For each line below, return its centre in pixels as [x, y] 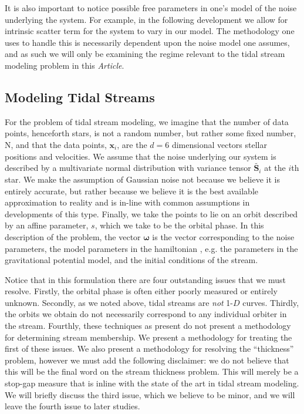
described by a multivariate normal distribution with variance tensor [128, 168]
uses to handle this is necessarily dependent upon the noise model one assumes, [147, 42]
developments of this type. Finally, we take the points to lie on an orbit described [151, 213]
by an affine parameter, [47, 225]
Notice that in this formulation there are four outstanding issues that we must [145, 279]
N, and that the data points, [56, 144]
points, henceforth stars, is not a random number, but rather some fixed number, [151, 133]
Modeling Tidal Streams [80, 97]
